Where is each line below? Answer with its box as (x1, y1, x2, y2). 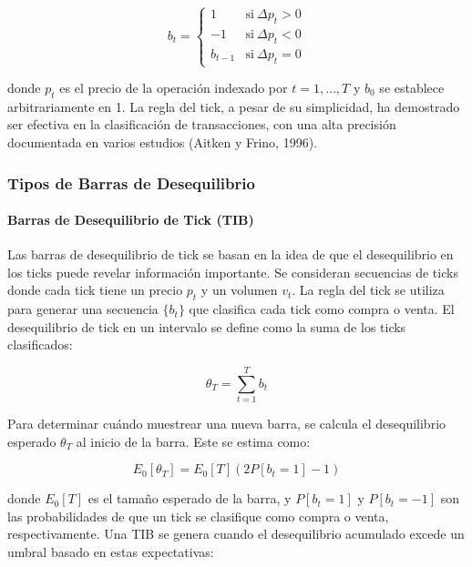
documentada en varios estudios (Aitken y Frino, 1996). (7, 132, 318, 151)
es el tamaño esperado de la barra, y (87, 489, 292, 508)
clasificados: (7, 335, 73, 354)
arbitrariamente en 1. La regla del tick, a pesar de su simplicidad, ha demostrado (7, 96, 460, 116)
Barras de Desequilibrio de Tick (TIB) (7, 210, 254, 229)
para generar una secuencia (7, 299, 159, 319)
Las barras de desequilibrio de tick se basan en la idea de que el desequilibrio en (7, 245, 454, 264)
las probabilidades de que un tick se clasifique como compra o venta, (7, 506, 389, 525)
